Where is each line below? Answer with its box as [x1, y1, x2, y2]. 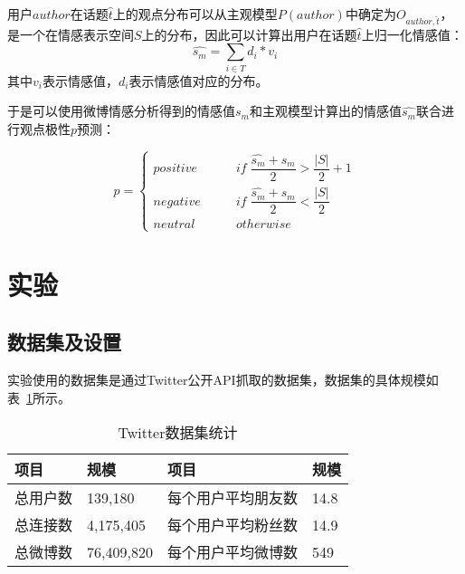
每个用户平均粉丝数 [166, 514, 298, 536]
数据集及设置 [7, 328, 121, 356]
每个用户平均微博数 [166, 541, 298, 563]
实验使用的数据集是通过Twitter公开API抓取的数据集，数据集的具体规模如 [7, 370, 439, 389]
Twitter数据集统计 [118, 422, 238, 444]
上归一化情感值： [361, 24, 463, 43]
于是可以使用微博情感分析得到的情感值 [7, 101, 235, 120]
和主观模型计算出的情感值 [249, 101, 402, 120]
